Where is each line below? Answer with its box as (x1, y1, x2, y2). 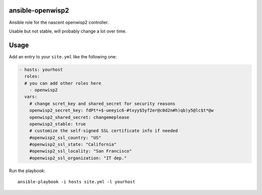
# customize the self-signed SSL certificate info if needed (29, 128, 178, 134)
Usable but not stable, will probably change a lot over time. (9, 28, 127, 34)
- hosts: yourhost (19, 67, 63, 72)
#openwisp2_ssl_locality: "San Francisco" (29, 148, 132, 154)
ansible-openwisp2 (9, 6, 69, 15)
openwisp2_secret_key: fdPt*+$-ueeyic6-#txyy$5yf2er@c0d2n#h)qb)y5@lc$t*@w (29, 107, 214, 113)
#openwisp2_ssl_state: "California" (29, 142, 116, 147)
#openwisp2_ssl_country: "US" (29, 135, 101, 141)
